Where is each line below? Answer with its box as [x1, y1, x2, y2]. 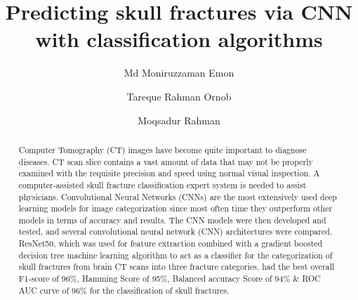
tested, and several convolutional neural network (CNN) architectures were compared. [18, 226, 333, 237]
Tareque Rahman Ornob [126, 89, 232, 103]
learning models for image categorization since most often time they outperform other [18, 202, 333, 214]
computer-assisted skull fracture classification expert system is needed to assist [18, 178, 307, 190]
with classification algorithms [35, 25, 323, 53]
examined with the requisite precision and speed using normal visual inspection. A [18, 167, 320, 179]
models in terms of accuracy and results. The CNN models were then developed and [18, 214, 326, 226]
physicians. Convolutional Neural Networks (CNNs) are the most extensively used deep [18, 190, 337, 202]
